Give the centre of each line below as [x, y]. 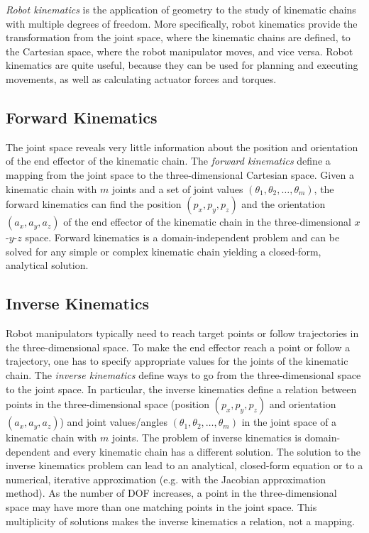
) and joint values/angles [114, 422]
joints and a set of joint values [177, 188]
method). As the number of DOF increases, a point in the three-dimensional [171, 493]
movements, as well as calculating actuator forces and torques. [141, 78]
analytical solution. [47, 265]
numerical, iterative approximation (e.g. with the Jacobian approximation [166, 479]
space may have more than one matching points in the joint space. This [161, 507]
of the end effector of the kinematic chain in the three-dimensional [207, 222]
